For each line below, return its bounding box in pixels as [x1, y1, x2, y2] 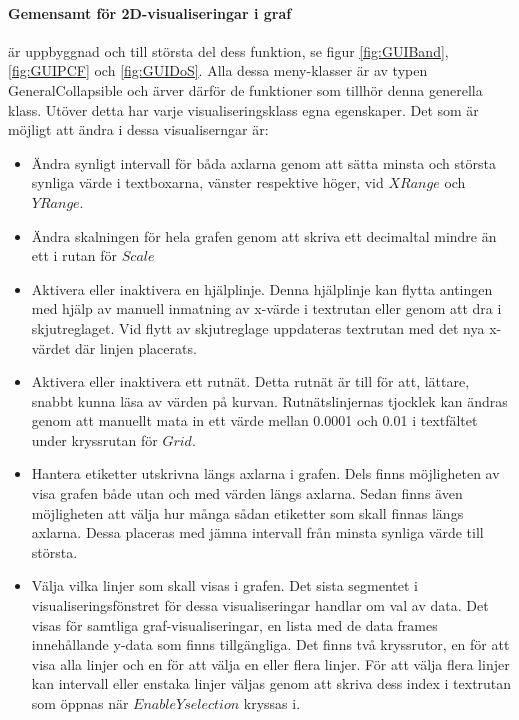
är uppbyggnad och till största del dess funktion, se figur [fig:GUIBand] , [8, 40, 449, 61]
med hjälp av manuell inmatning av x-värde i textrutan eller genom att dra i [31, 298, 502, 319]
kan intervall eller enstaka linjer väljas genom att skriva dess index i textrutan [31, 673, 512, 694]
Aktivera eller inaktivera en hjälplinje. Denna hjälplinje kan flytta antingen [31, 278, 493, 299]
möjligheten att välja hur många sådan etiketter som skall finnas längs [31, 502, 464, 523]
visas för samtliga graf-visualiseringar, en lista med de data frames [31, 614, 438, 635]
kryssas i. [243, 693, 301, 714]
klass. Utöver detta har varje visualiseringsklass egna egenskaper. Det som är [8, 99, 479, 120]
